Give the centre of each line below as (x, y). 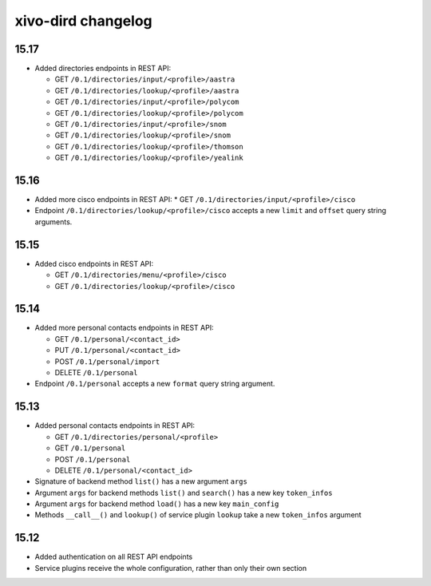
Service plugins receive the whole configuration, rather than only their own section (171, 568)
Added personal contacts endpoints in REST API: (115, 426)
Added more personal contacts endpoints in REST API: (125, 328)
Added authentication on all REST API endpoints (114, 557)
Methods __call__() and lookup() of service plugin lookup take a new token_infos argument (198, 515)
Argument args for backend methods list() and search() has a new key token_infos (184, 493)
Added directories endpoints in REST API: (103, 69)
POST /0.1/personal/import (107, 361)
